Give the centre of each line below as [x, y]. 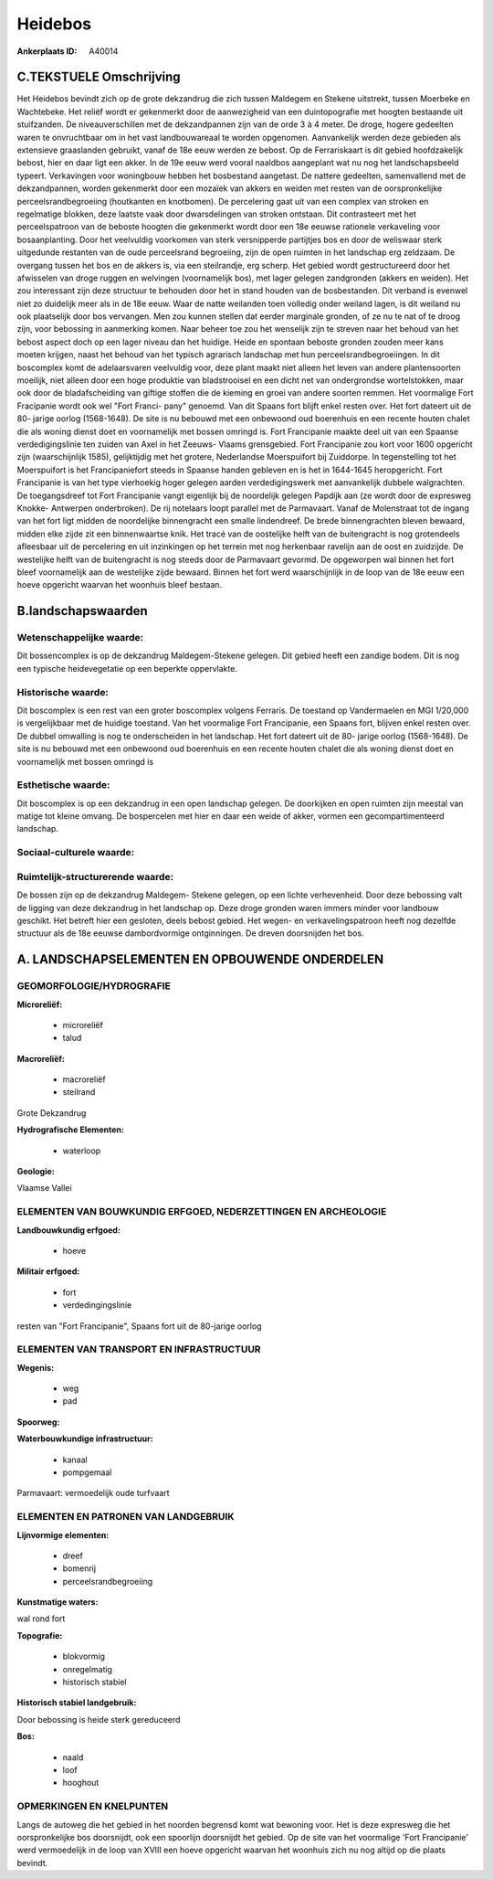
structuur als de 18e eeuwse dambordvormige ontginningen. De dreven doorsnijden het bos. [190, 933]
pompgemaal [87, 1472]
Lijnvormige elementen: [63, 1534]
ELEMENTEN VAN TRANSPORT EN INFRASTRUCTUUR [139, 1350]
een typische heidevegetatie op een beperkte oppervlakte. [127, 668]
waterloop [82, 1151]
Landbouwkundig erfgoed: [68, 1230]
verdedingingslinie [97, 1305]
